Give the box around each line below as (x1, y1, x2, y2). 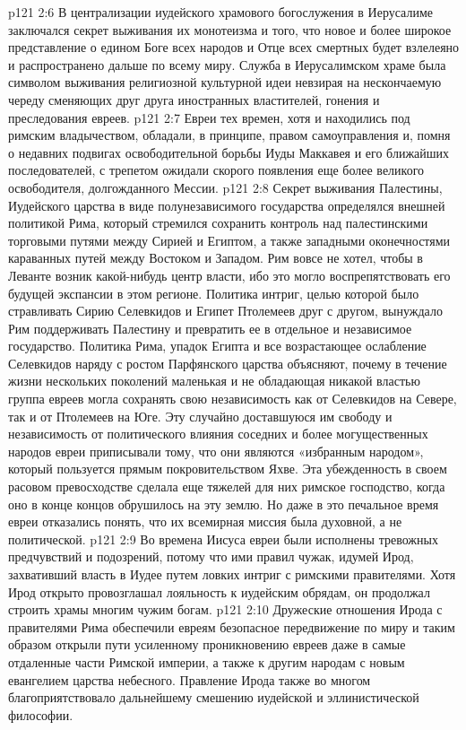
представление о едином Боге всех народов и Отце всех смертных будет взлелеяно (8, 38, 460, 56)
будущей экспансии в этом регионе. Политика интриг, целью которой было (8, 283, 419, 302)
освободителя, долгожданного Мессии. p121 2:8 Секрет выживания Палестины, (8, 178, 443, 196)
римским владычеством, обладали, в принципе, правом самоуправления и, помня (8, 126, 451, 144)
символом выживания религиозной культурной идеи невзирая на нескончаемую (8, 73, 442, 91)
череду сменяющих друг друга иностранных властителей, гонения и (8, 90, 380, 109)
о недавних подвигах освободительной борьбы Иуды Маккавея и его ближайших (8, 143, 450, 161)
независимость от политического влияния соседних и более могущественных (8, 424, 428, 443)
